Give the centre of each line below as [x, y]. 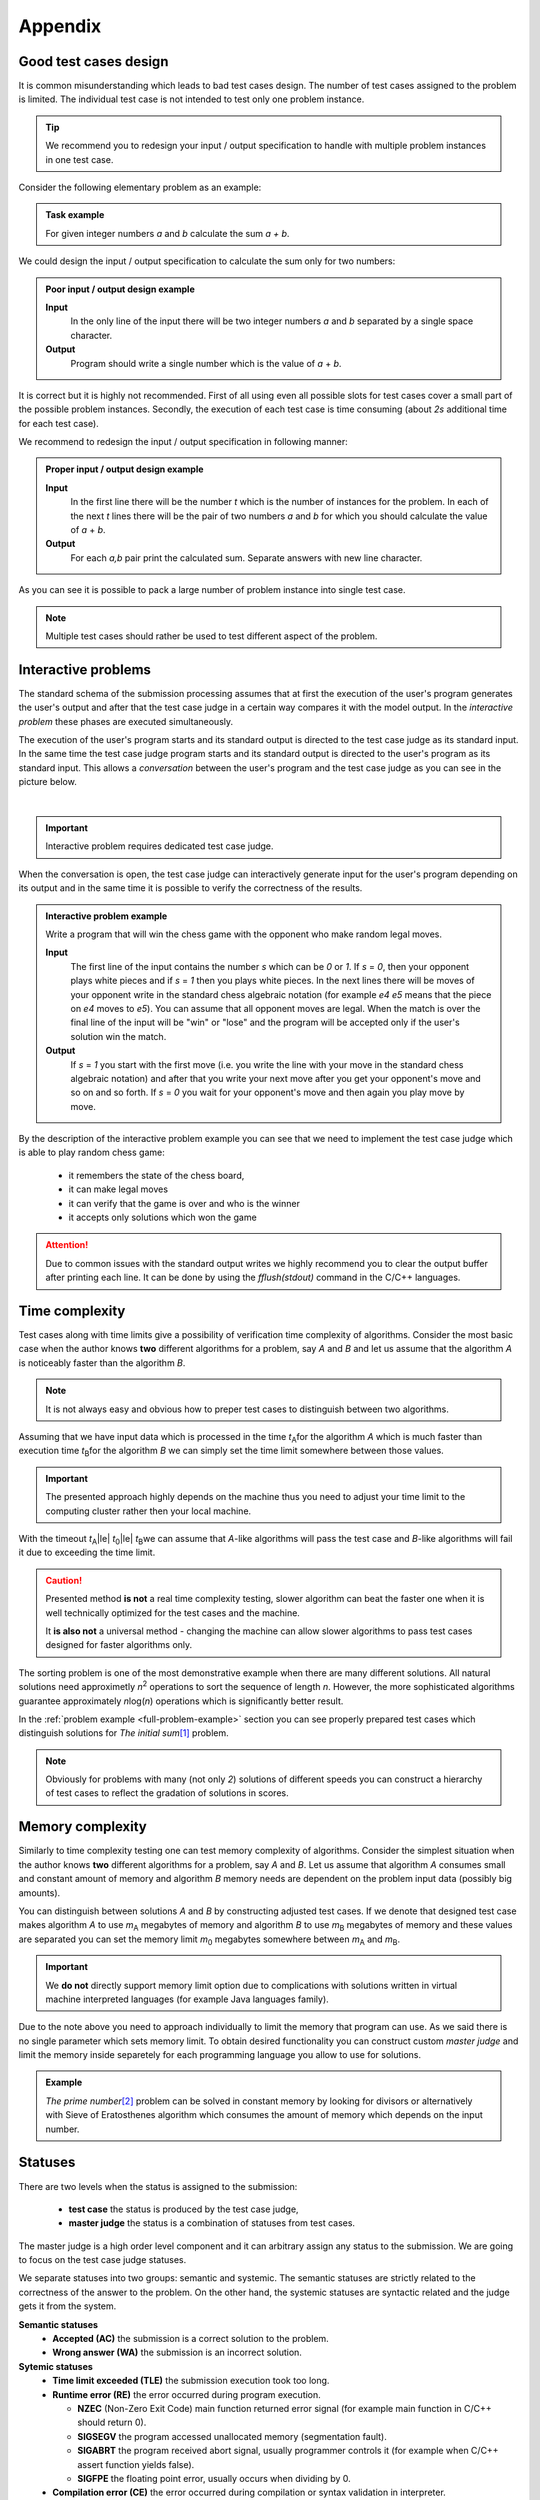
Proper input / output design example [124, 469]
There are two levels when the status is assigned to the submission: [158, 2186]
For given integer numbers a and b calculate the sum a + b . [167, 233]
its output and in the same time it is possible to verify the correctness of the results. [190, 888]
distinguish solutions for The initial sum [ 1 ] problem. [123, 1733]
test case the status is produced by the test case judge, [183, 2209]
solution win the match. [118, 1036]
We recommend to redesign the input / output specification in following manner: [183, 442]
